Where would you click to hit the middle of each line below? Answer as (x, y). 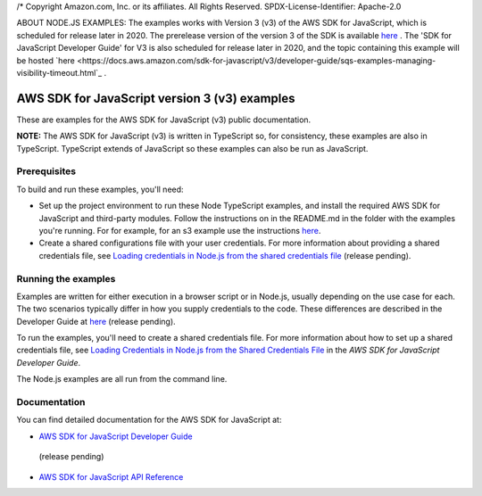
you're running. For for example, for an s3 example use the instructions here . (180, 230)
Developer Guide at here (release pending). (96, 321)
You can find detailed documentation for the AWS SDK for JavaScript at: (149, 420)
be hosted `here (46, 60)
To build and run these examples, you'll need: (100, 189)
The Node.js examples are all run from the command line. (122, 379)
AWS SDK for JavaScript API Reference (111, 476)
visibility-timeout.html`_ (59, 72)
